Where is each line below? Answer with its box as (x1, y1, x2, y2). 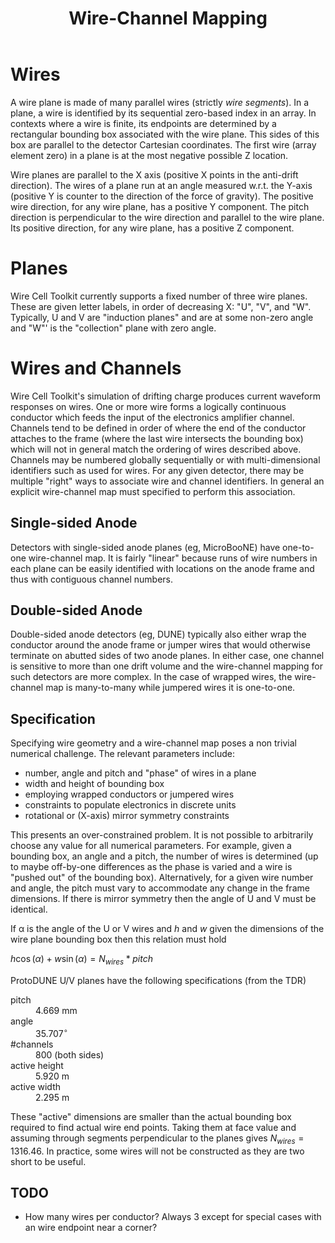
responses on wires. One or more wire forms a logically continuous (10, 400, 287, 412)
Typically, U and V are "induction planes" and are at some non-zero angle (10, 311, 314, 323)
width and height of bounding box (24, 778, 165, 790)
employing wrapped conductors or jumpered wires (24, 788, 235, 801)
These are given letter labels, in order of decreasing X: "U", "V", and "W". (10, 300, 312, 312)
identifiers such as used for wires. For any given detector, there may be (10, 464, 305, 476)
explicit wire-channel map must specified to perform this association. (10, 485, 296, 497)
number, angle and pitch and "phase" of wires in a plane (24, 767, 257, 779)
